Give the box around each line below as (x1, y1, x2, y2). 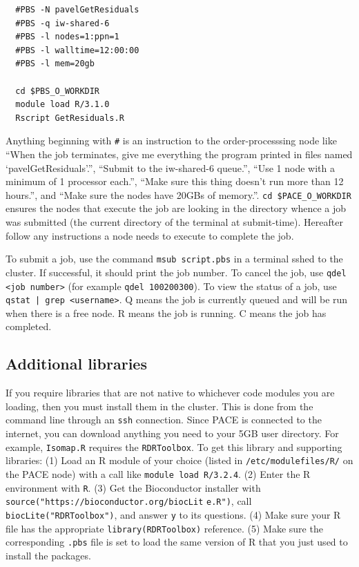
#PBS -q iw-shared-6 (15, 18, 110, 28)
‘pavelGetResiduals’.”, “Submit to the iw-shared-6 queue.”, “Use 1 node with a (6, 160, 336, 175)
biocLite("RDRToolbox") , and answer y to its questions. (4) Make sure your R (6, 507, 341, 521)
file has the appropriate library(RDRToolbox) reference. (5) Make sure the (6, 521, 323, 535)
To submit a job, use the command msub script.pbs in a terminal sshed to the (6, 251, 343, 266)
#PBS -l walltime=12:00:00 (15, 45, 139, 55)
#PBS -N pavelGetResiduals (15, 5, 139, 15)
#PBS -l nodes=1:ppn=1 (15, 32, 119, 42)
